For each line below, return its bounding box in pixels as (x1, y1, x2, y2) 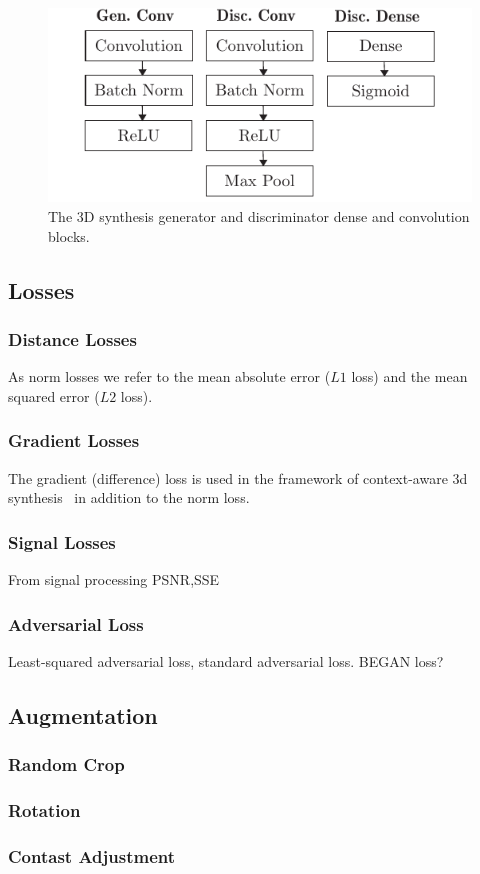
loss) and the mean (351, 366, 468, 387)
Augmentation (8, 699, 158, 730)
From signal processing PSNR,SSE (8, 569, 220, 590)
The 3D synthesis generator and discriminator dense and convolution (48, 206, 470, 227)
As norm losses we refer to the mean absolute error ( (8, 366, 331, 387)
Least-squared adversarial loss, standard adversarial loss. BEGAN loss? (8, 650, 444, 671)
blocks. (48, 225, 90, 246)
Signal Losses (8, 529, 116, 554)
